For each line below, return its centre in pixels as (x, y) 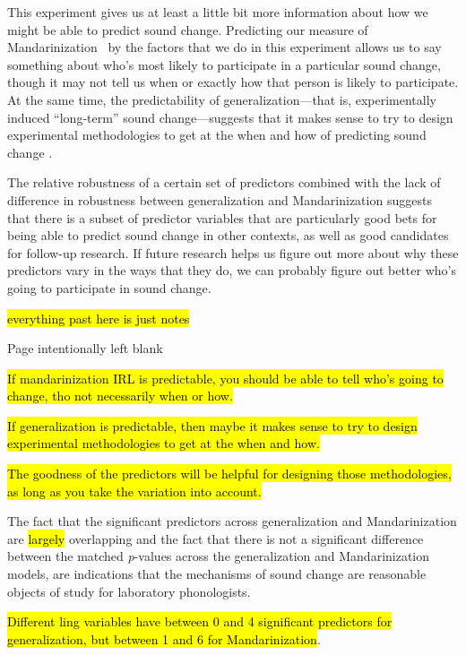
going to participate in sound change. (109, 287)
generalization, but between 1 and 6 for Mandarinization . (164, 638)
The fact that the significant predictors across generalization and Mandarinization (232, 521)
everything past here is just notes (99, 318)
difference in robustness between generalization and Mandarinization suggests (220, 199)
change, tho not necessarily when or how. (120, 396)
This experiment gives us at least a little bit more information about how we (218, 12)
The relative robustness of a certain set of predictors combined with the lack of (224, 182)
